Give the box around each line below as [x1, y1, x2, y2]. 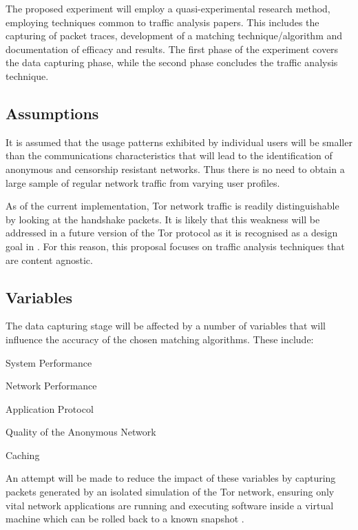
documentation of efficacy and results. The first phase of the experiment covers [6, 41, 339, 56]
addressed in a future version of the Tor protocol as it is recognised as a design [6, 225, 338, 240]
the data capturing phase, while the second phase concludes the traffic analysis [6, 55, 338, 70]
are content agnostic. [6, 252, 93, 267]
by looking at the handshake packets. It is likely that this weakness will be [6, 212, 320, 226]
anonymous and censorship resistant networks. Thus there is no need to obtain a [6, 161, 345, 176]
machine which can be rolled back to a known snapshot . [6, 511, 244, 526]
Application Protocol [6, 401, 94, 416]
